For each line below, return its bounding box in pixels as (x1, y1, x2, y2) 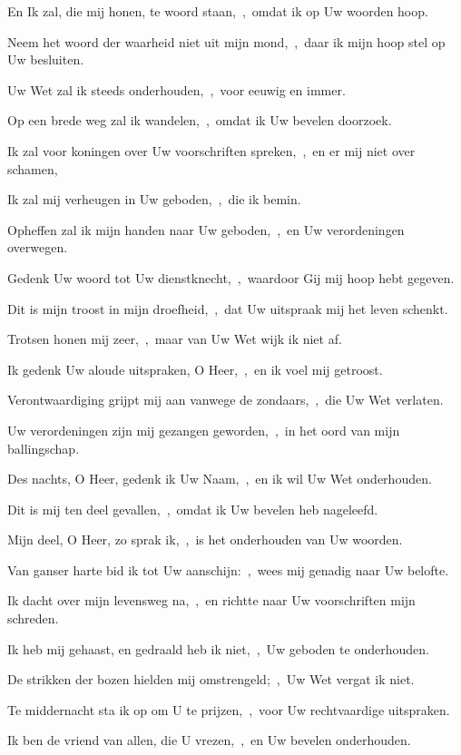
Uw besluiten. (7, 50, 84, 69)
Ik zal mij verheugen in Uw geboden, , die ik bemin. (7, 190, 301, 209)
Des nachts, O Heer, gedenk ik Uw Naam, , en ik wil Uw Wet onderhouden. (7, 469, 432, 488)
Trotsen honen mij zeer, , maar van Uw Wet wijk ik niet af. (7, 329, 342, 348)
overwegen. (7, 238, 68, 257)
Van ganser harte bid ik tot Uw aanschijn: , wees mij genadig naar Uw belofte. (7, 560, 449, 579)
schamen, (7, 159, 58, 178)
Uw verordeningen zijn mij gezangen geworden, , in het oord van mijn (7, 420, 400, 439)
